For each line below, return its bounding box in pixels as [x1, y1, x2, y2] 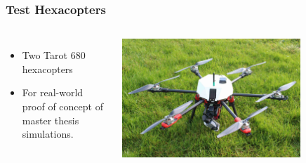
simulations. [22, 126, 74, 141]
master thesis [22, 112, 79, 127]
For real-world [22, 85, 84, 100]
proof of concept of [22, 99, 103, 113]
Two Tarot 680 [22, 48, 86, 63]
